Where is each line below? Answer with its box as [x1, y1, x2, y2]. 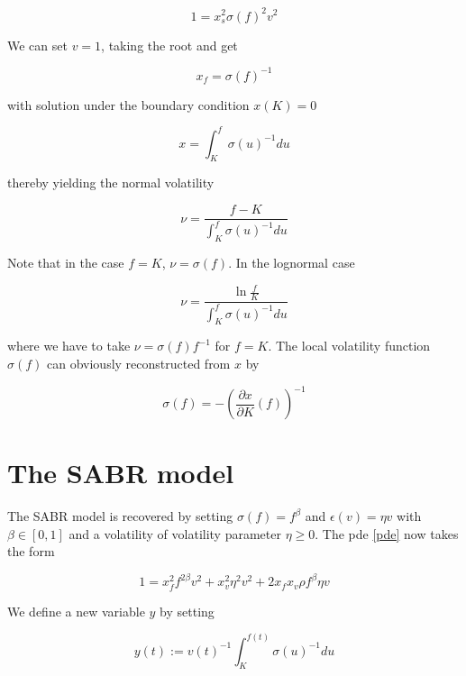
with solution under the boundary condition [7, 95, 250, 114]
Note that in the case [7, 253, 124, 272]
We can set [7, 35, 68, 54]
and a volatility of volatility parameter [69, 524, 281, 543]
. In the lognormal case [228, 253, 355, 272]
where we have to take [7, 336, 131, 355]
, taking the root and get [101, 35, 238, 54]
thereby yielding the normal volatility [7, 173, 215, 192]
